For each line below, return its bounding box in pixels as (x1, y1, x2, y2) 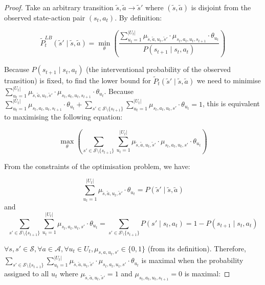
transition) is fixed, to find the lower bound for (4, 75, 151, 86)
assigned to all (4, 268, 49, 278)
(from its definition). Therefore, (147, 243, 246, 253)
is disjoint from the (191, 2, 251, 12)
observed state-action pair (4, 12, 85, 22)
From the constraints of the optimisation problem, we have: (4, 160, 190, 171)
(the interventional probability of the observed (86, 64, 231, 75)
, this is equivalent (203, 98, 260, 109)
